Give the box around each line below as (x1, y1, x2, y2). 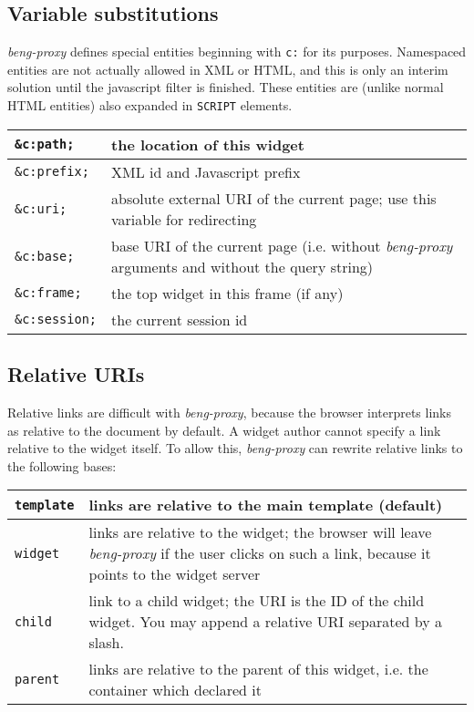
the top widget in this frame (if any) (111, 282, 344, 304)
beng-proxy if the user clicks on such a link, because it (88, 542, 431, 564)
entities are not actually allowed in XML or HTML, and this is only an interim (7, 59, 448, 78)
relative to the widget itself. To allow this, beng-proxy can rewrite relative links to (7, 439, 463, 458)
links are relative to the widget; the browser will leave (88, 521, 432, 543)
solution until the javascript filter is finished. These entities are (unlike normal (7, 77, 444, 97)
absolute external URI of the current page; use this (111, 187, 437, 209)
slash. (88, 632, 124, 654)
